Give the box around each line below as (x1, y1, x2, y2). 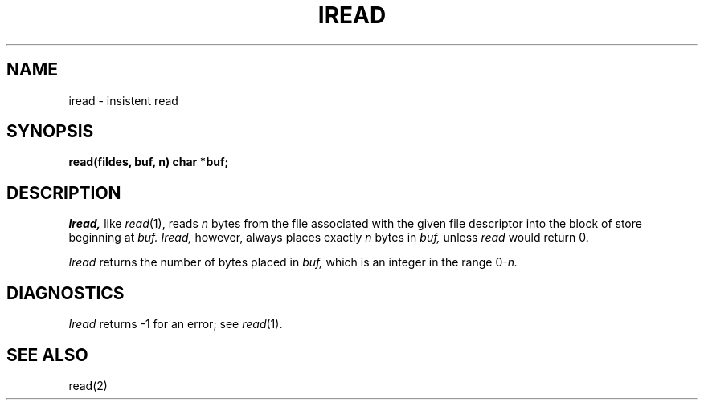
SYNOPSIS (6, 121, 94, 142)
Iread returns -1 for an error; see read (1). (68, 317, 283, 331)
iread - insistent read (68, 93, 178, 108)
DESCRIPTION (6, 182, 121, 203)
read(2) (68, 378, 108, 392)
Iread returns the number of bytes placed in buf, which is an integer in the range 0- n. (68, 255, 518, 270)
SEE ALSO (6, 344, 88, 365)
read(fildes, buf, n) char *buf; (68, 155, 229, 169)
